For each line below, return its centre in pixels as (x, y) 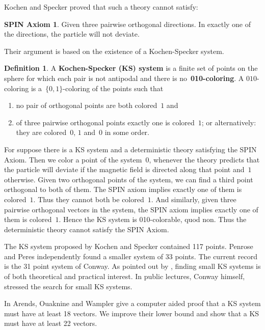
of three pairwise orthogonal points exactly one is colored (105, 122)
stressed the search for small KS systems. (68, 286)
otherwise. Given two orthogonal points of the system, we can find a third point (129, 179)
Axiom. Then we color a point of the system (73, 159)
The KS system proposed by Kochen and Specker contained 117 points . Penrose (129, 246)
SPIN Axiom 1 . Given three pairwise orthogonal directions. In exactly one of (128, 24)
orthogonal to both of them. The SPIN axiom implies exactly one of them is (123, 189)
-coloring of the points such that (113, 88)
